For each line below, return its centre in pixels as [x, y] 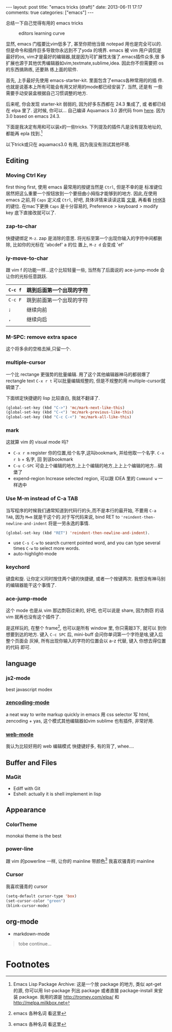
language [21, 664]
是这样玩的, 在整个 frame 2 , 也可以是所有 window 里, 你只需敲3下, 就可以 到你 [86, 627]
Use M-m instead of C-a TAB [42, 499]
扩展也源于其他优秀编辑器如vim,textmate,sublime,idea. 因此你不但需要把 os [85, 63]
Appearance [26, 810]
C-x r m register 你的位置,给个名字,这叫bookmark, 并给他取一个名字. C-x [89, 453]
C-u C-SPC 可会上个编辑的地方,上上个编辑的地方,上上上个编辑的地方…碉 [88, 466]
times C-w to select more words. [46, 548]
